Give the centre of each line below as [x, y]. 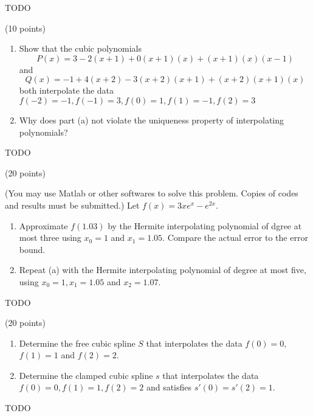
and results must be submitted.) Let [72, 205]
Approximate [43, 225]
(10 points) [25, 28]
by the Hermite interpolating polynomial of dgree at [205, 225]
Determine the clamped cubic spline [86, 375]
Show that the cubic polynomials [80, 48]
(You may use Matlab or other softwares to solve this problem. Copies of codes [152, 193]
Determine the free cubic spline [77, 343]
